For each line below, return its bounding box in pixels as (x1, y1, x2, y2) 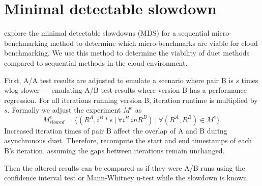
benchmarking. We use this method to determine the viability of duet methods (4, 47, 250, 58)
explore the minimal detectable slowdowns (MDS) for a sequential (4, 28, 210, 38)
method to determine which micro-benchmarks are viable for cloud (50, 37, 258, 48)
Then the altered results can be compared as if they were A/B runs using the (4, 162, 245, 173)
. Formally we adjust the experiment (7, 104, 121, 115)
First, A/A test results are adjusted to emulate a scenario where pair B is (4, 74, 234, 85)
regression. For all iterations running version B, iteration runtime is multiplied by (4, 94, 258, 105)
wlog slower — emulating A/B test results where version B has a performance (4, 85, 247, 95)
